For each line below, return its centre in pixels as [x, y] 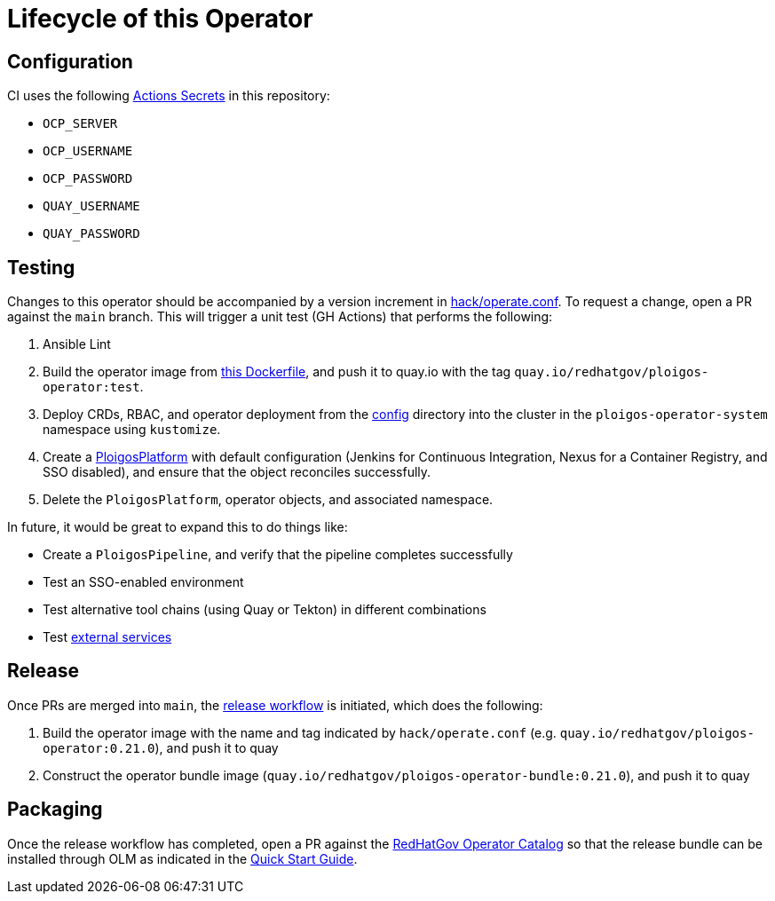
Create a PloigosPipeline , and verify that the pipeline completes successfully [278, 555]
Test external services [107, 637]
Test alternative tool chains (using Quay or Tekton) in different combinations [265, 610]
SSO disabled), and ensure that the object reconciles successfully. [237, 472]
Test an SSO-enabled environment [143, 582]
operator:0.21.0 [99, 748]
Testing [41, 267]
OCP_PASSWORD [88, 179]
